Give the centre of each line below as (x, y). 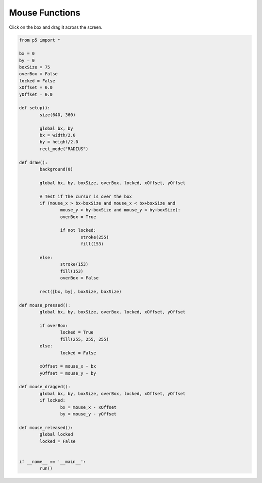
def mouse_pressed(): (45, 305)
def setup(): (35, 108)
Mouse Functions (45, 13)
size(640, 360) (58, 115)
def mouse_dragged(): (45, 387)
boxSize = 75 (35, 67)
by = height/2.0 (59, 142)
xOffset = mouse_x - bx (68, 366)
